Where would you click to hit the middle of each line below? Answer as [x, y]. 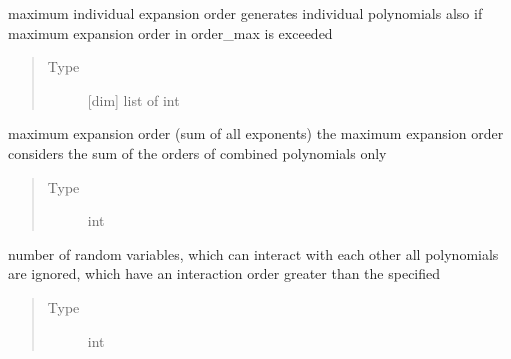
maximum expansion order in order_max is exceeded [170, 32]
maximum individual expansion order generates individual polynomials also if [245, 13]
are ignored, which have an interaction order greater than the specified [224, 273]
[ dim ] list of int [133, 99]
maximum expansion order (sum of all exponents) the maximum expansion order [256, 133]
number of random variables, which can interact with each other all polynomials [253, 253]
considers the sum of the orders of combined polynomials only [197, 152]
